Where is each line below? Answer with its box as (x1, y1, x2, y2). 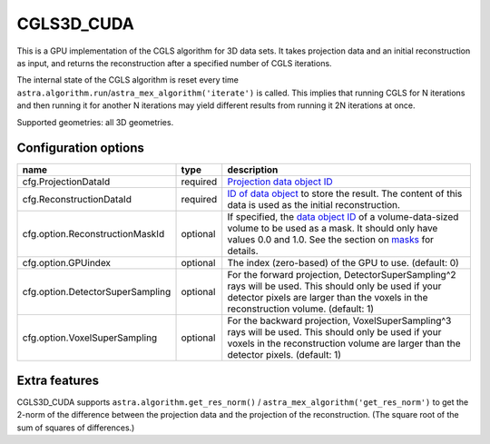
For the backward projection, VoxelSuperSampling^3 (227, 314, 452, 327)
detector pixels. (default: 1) (227, 349, 342, 361)
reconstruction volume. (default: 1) (227, 302, 375, 315)
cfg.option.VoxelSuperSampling (22, 331, 158, 344)
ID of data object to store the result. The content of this (227, 187, 463, 200)
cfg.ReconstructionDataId (22, 193, 132, 206)
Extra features (16, 372, 100, 388)
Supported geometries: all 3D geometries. (16, 116, 174, 127)
